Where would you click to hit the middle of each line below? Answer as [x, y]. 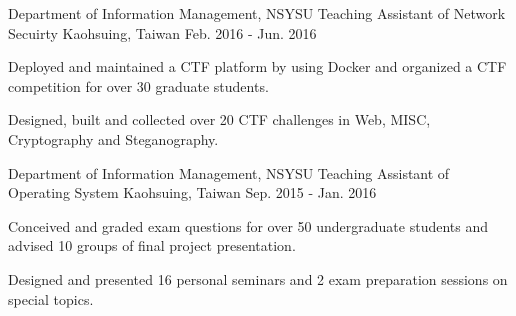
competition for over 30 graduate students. [138, 85]
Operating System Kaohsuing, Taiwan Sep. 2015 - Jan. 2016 [192, 192]
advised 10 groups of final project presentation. [152, 245]
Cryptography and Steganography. [113, 138]
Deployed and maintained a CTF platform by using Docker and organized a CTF [257, 66]
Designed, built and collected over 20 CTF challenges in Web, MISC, [219, 119]
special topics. [51, 298]
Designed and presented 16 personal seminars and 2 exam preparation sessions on [258, 278]
